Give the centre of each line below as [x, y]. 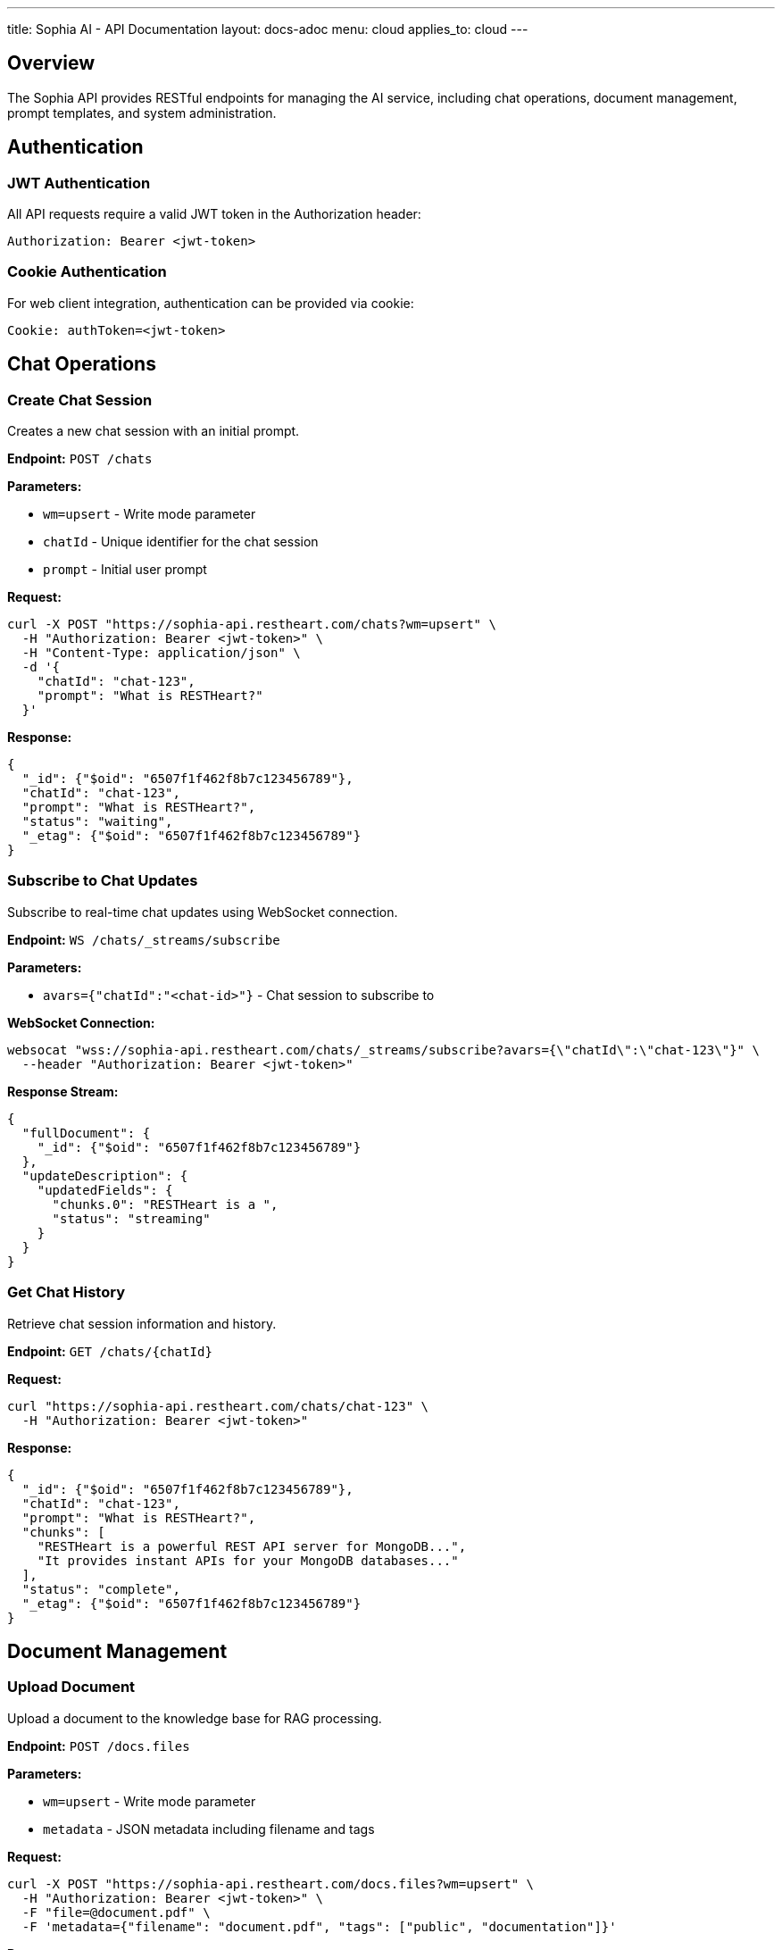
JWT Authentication [79, 183]
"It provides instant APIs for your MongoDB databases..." [248, 1560]
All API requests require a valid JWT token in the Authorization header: [214, 214]
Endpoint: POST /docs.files [99, 1746]
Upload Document [71, 1687]
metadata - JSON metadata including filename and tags [209, 1829]
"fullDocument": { [86, 1133]
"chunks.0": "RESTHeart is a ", [165, 1204]
